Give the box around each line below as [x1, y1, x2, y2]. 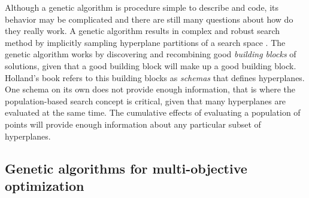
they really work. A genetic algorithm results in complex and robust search [5, 24, 280, 37]
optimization [5, 176, 84, 194]
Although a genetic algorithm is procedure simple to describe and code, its [5, 1, 279, 13]
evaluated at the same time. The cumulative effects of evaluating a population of [5, 106, 301, 119]
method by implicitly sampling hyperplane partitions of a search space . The [5, 36, 286, 48]
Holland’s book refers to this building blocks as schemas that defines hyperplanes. [5, 71, 305, 83]
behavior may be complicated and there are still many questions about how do [5, 13, 293, 25]
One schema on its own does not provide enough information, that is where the [5, 83, 295, 95]
